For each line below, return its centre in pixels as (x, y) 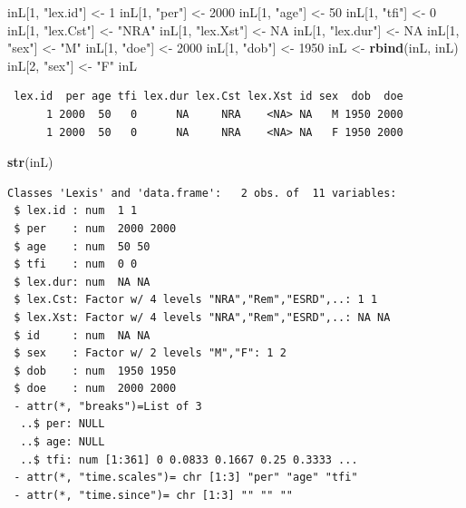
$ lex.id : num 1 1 (76, 211)
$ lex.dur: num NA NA (82, 282)
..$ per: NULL (63, 424)
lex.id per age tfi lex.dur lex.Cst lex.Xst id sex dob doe (209, 97)
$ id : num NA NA (82, 335)
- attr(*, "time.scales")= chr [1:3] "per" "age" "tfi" (186, 478)
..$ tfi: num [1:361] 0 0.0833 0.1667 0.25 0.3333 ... (189, 459)
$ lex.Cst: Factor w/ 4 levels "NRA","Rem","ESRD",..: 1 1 (196, 300)
